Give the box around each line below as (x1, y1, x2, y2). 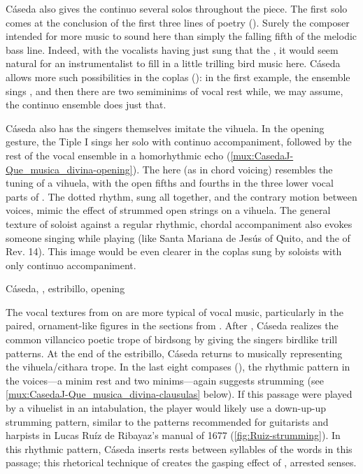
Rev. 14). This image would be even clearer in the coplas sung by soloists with (6, 244, 342, 259)
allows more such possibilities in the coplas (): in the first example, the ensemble (6, 69, 350, 84)
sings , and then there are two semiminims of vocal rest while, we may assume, (6, 83, 343, 98)
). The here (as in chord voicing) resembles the (132, 161, 333, 176)
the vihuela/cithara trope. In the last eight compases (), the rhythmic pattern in (6, 359, 350, 374)
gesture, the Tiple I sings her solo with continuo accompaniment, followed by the (6, 134, 352, 149)
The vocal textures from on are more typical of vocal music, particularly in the (6, 304, 343, 319)
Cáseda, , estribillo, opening (6, 281, 125, 296)
